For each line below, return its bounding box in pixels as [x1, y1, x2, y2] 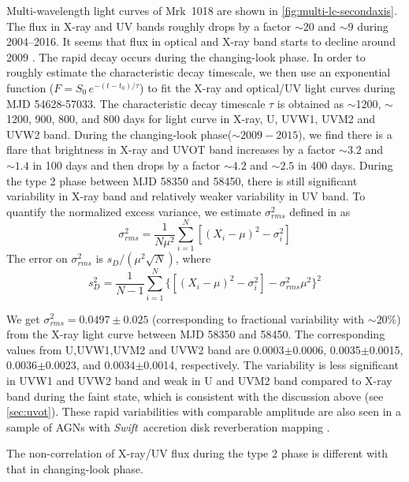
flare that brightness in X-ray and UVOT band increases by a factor [6, 141, 336, 158]
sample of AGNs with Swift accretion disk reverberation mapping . [6, 418, 330, 435]
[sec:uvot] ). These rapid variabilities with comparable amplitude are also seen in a [6, 403, 402, 420]
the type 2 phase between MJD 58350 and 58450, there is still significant [6, 172, 358, 189]
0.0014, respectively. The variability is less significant [143, 357, 399, 373]
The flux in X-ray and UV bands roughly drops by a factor [6, 17, 292, 34]
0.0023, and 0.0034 [45, 357, 136, 373]
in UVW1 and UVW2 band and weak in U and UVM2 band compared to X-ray [6, 372, 392, 388]
